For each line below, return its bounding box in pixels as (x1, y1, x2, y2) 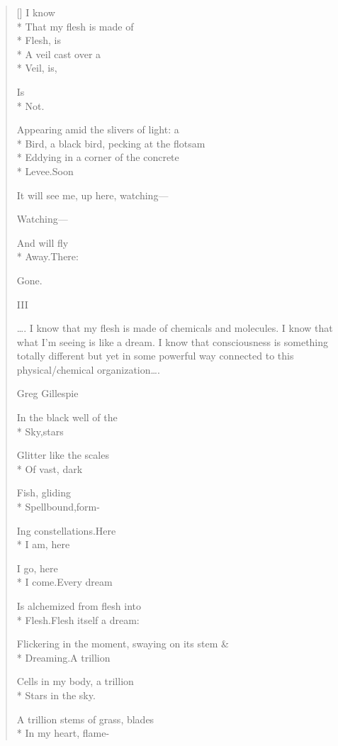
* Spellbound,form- (16, 499, 100, 514)
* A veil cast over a (16, 46, 101, 61)
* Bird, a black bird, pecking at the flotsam (16, 135, 205, 150)
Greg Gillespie (16, 386, 79, 401)
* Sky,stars (16, 423, 64, 438)
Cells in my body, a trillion (16, 674, 134, 689)
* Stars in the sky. (16, 687, 96, 702)
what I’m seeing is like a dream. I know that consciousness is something (16, 334, 329, 349)
